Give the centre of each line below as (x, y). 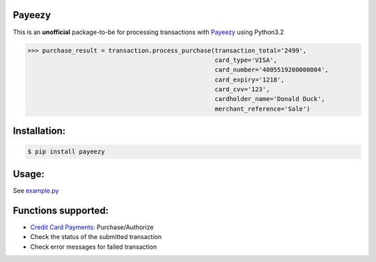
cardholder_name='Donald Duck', (270, 99)
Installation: (39, 131)
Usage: (29, 174)
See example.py (36, 190)
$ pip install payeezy (66, 152)
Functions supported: (61, 210)
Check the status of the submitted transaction (96, 237)
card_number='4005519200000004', (272, 70)
